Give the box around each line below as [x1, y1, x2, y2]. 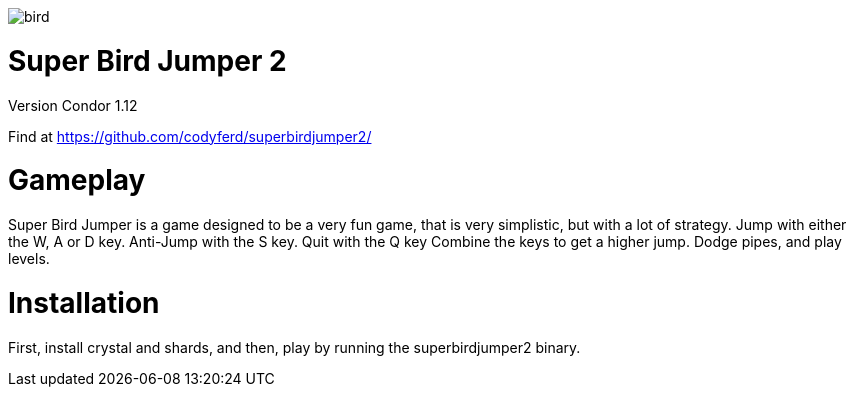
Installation [8, 285, 160, 320]
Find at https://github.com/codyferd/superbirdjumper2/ [8, 127, 372, 145]
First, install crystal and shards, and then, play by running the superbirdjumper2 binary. [8, 338, 581, 356]
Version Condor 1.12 [8, 96, 138, 114]
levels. [8, 250, 50, 267]
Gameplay [8, 163, 146, 198]
